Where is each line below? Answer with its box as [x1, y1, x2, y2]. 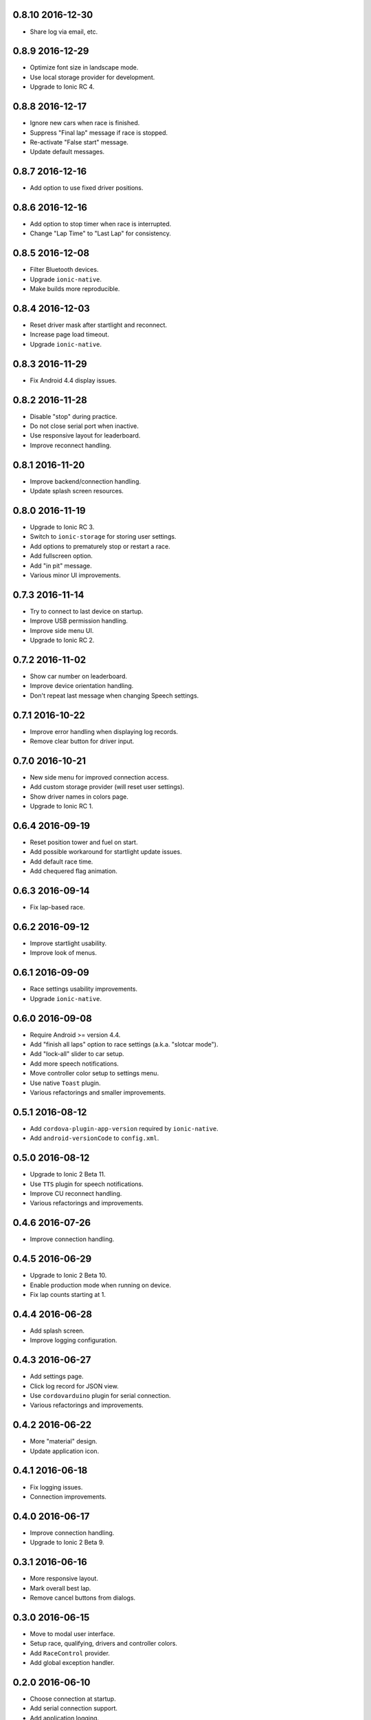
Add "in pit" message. [30, 561, 92, 570]
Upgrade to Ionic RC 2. [30, 636, 95, 645]
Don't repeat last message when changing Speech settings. [30, 691, 199, 700]
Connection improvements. [30, 1492, 106, 1501]
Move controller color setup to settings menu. [30, 1069, 159, 1077]
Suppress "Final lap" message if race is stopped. [30, 128, 168, 137]
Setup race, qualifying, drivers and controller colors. [30, 1640, 178, 1648]
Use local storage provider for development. [30, 73, 155, 81]
